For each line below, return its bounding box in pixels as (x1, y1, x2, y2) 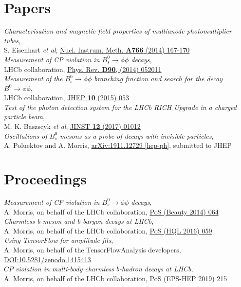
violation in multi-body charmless (16, 264, 114, 274)
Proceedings (4, 169, 87, 189)
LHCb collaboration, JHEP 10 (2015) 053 (4, 92, 129, 103)
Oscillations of (4, 130, 47, 141)
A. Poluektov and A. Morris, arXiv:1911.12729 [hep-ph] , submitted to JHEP (4, 140, 232, 150)
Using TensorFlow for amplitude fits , (4, 235, 113, 245)
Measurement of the (4, 73, 63, 84)
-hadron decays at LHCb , (119, 264, 193, 274)
